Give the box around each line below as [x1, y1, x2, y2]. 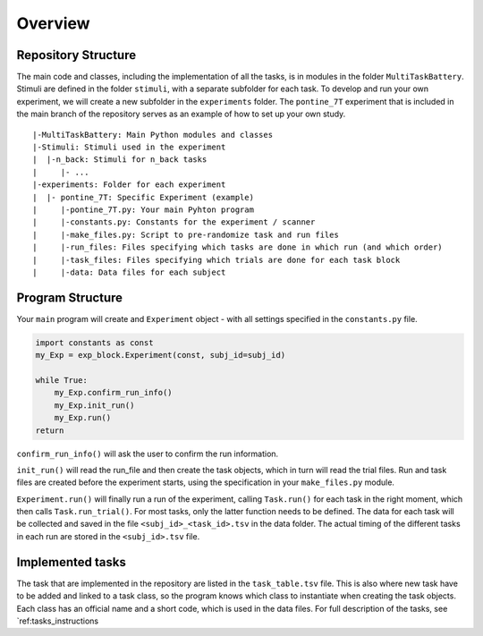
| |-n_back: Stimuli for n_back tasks [32, 155, 208, 165]
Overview [16, 13, 90, 33]
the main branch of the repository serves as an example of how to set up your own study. [16, 108, 346, 120]
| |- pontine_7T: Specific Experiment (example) [32, 192, 255, 202]
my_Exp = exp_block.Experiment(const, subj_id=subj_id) [35, 350, 286, 360]
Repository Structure [16, 47, 137, 63]
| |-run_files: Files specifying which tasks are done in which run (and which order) [32, 242, 443, 252]
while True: [35, 375, 89, 385]
